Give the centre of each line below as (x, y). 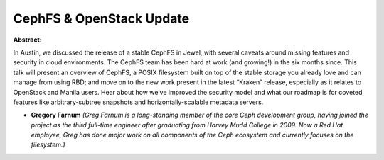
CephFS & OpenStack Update (101, 18)
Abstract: (27, 40)
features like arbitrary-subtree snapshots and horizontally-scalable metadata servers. (138, 102)
